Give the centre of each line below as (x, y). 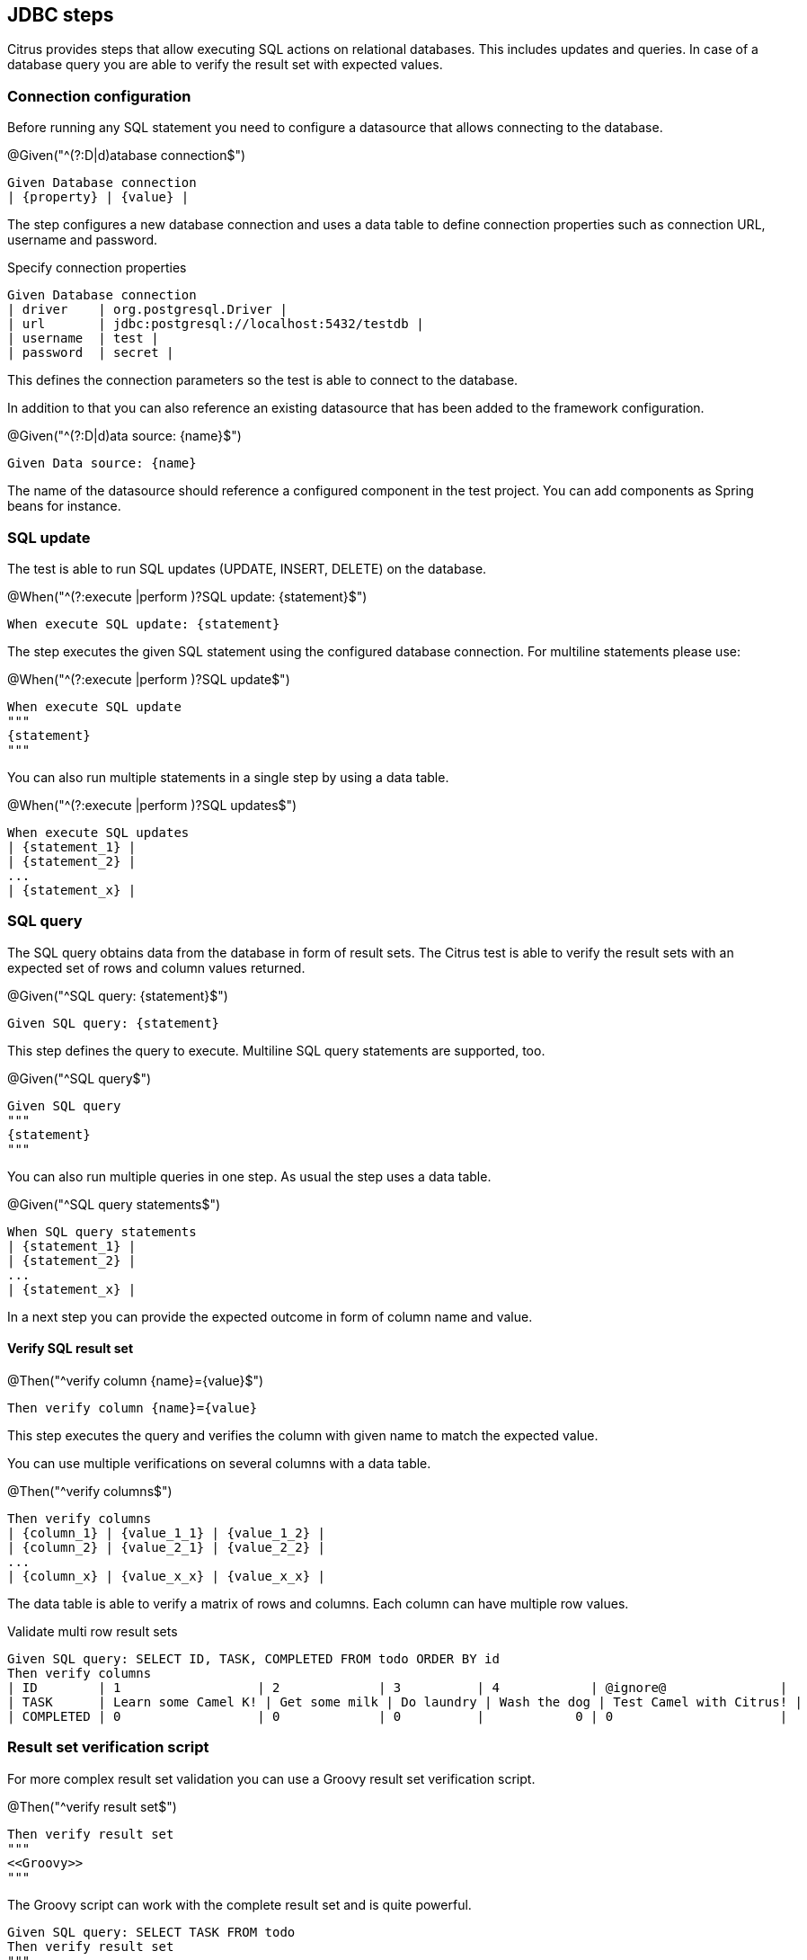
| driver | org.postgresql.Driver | (147, 310)
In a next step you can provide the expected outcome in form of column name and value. (270, 1316)
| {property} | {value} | (98, 197)
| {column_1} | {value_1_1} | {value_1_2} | (167, 1532)
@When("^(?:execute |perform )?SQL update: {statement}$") (187, 596)
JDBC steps (61, 15)
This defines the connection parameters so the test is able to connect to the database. (263, 380)
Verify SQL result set (71, 1349)
